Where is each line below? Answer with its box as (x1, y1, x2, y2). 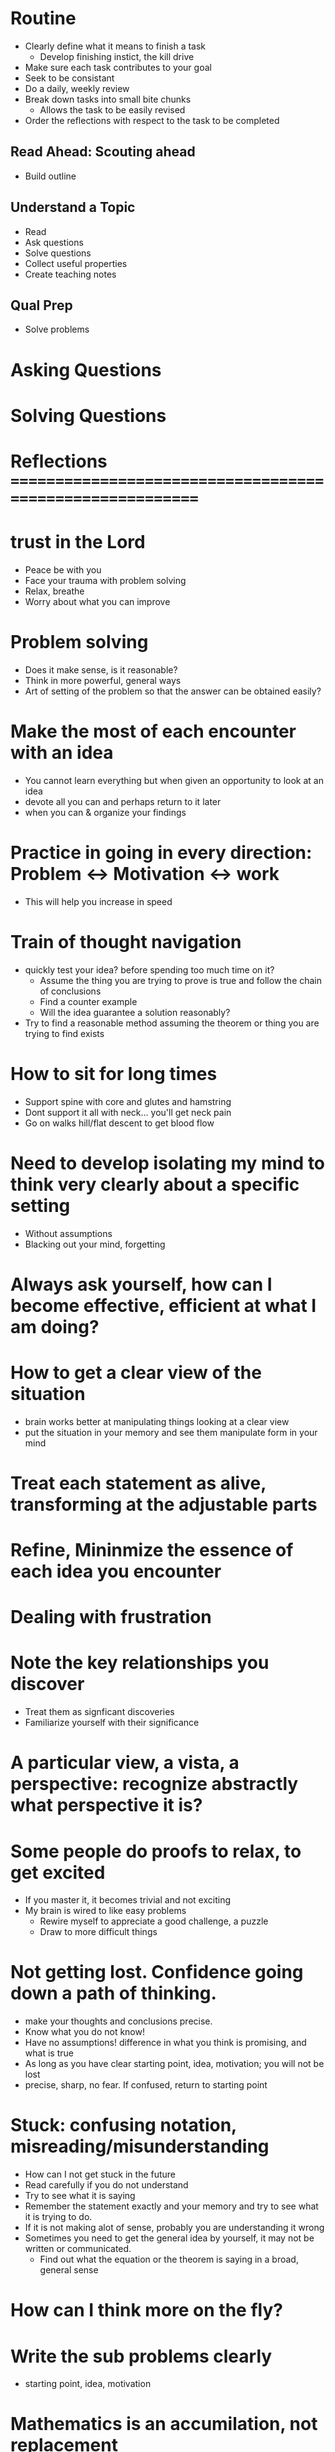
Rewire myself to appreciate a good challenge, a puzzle (39, 1915, 269, 1927)
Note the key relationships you (10, 1652, 270, 1674)
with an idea (10, 742, 114, 764)
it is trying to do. (24, 2211, 93, 2223)
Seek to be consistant (24, 72, 115, 84)
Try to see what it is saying (24, 2190, 136, 2202)
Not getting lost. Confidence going (10, 1961, 304, 1984)
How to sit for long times (10, 1062, 218, 1085)
